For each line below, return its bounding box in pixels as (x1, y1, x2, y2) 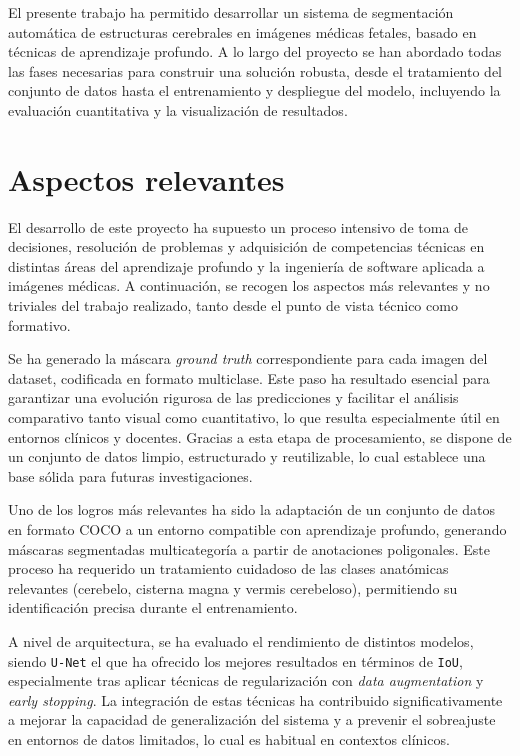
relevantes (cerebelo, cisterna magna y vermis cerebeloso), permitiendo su (8, 577, 458, 598)
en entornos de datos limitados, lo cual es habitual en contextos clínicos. (8, 729, 450, 749)
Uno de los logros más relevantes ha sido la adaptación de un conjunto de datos (8, 499, 496, 520)
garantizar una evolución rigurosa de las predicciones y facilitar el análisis (8, 387, 459, 408)
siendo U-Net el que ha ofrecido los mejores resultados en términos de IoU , (8, 650, 463, 671)
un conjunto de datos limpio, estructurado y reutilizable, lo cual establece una (8, 446, 486, 467)
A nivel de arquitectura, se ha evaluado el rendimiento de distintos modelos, (8, 630, 474, 651)
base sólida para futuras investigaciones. (8, 465, 253, 486)
